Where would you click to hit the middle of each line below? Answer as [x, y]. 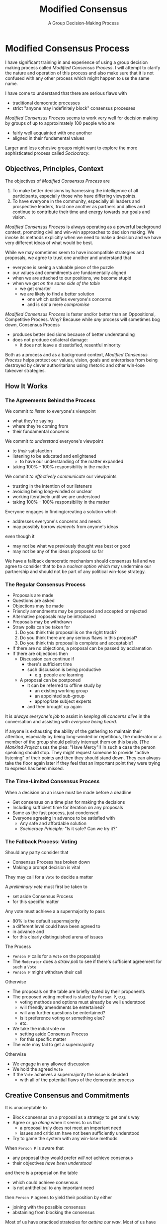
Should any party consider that [37, 853]
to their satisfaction [32, 451]
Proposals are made [33, 596]
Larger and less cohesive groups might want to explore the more [71, 148]
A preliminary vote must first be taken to [46, 887]
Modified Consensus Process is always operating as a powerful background [83, 227]
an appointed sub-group [59, 696]
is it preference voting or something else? [62, 1018]
